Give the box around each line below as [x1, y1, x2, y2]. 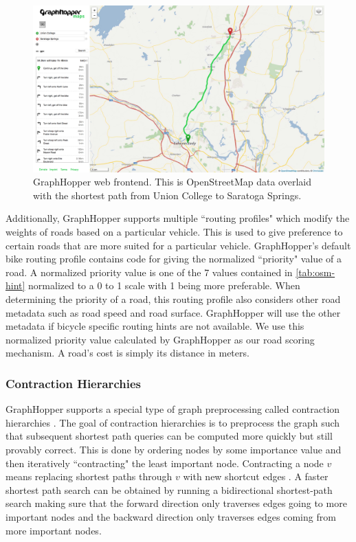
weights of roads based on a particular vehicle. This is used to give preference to [5, 225, 343, 239]
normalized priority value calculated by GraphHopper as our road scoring [5, 332, 315, 346]
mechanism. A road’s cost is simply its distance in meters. [5, 346, 249, 360]
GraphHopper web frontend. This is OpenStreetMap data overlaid [33, 174, 311, 189]
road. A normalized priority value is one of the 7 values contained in [5, 264, 293, 279]
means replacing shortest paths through [5, 469, 173, 484]
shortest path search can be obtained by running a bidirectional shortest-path [5, 482, 333, 497]
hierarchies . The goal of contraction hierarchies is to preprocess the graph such [5, 415, 340, 429]
